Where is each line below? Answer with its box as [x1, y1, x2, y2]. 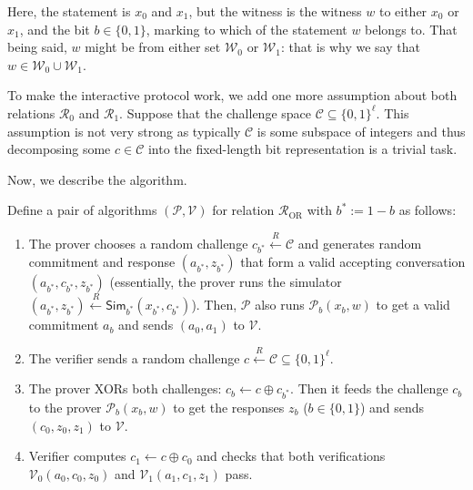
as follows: [398, 200, 457, 219]
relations [7, 103, 55, 122]
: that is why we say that [280, 37, 420, 56]
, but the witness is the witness [188, 2, 362, 20]
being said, [7, 37, 67, 56]
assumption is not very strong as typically [7, 121, 241, 140]
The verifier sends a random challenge [28, 348, 240, 367]
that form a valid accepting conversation [240, 252, 466, 271]
